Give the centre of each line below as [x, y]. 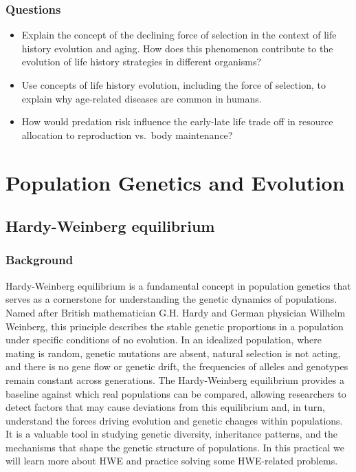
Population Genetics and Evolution [175, 182]
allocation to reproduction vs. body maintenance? [127, 135]
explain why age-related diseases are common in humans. [142, 98]
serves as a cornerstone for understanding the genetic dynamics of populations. [171, 299]
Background [40, 260]
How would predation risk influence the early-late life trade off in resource [177, 121]
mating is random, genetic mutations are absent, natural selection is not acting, [173, 353]
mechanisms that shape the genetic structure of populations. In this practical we [175, 447]
